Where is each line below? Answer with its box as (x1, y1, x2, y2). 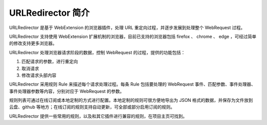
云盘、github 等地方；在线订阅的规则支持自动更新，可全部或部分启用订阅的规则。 (9, 104, 175, 110)
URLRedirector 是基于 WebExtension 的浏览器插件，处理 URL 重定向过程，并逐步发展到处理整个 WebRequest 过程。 (9, 25, 245, 31)
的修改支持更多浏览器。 (9, 40, 57, 46)
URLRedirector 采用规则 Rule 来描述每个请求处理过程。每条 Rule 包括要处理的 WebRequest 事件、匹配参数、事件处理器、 (9, 81, 256, 87)
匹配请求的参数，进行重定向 (21, 59, 78, 64)
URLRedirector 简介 (9, 7, 90, 18)
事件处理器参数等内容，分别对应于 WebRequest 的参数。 (9, 88, 125, 94)
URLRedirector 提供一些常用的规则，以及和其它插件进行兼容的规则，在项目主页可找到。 (9, 113, 187, 119)
